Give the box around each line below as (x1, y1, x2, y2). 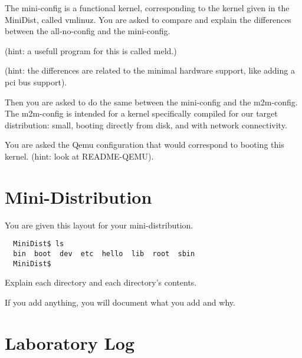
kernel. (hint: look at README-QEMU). (5, 150, 154, 162)
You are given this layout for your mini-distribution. (5, 218, 193, 231)
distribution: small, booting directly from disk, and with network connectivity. (5, 118, 287, 131)
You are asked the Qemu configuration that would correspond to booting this (5, 138, 284, 151)
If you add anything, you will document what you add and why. (5, 296, 235, 308)
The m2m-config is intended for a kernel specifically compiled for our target (5, 107, 278, 120)
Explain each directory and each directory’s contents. (5, 276, 197, 289)
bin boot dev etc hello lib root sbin (13, 249, 195, 258)
